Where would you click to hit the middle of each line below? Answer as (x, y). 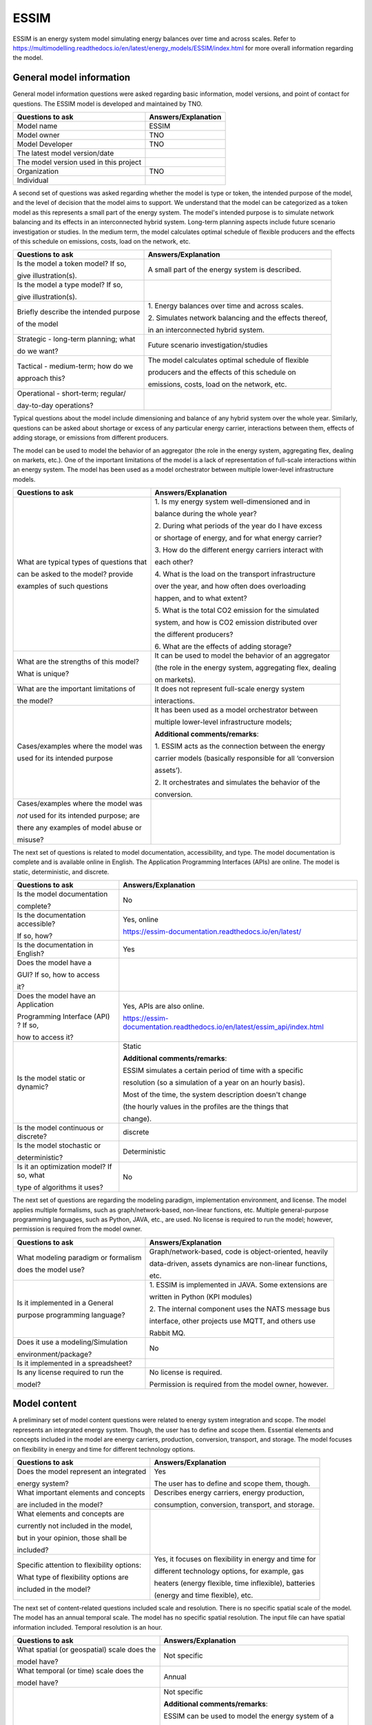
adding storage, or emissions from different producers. (91, 437)
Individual (33, 181)
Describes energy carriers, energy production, (229, 1492)
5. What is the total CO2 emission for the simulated (237, 611)
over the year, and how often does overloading (230, 586)
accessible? (36, 924)
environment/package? (54, 1354)
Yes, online (141, 920)
